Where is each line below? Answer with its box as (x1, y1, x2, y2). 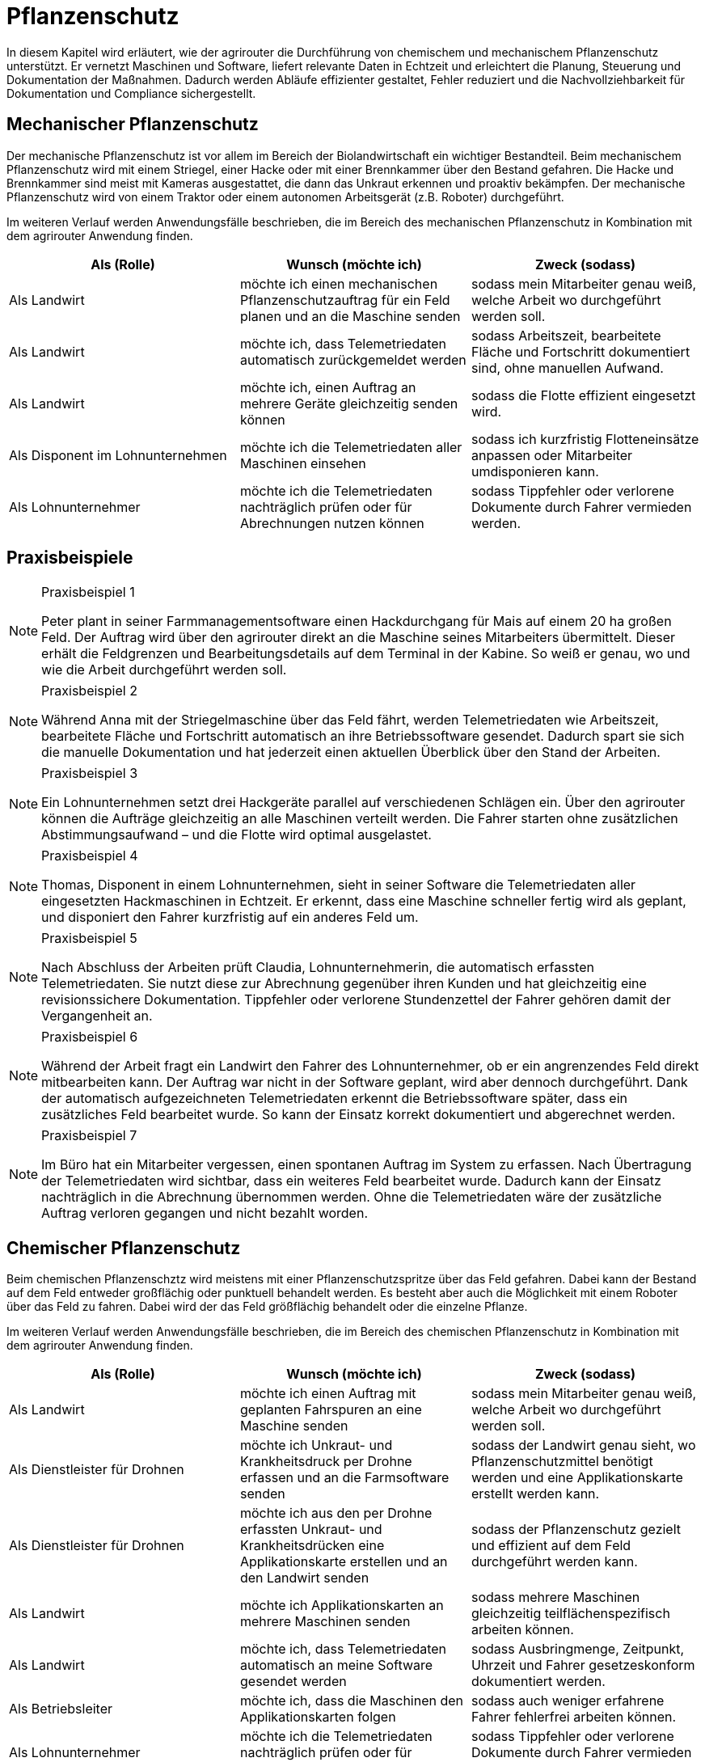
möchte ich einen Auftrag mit (239, 1385, 416, 1402)
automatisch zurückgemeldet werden (239, 351, 466, 368)
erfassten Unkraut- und (239, 1521, 382, 1538)
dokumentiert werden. (471, 1673, 606, 1690)
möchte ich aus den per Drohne (239, 1505, 433, 1522)
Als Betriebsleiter (9, 1701, 113, 1718)
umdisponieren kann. (471, 463, 599, 480)
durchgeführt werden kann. (471, 1553, 638, 1570)
